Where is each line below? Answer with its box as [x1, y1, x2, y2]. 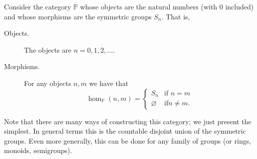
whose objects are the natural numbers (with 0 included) [80, 1, 254, 11]
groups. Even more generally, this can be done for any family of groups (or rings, [4, 135, 252, 146]
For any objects [24, 78, 71, 88]
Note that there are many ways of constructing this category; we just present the [4, 116, 252, 126]
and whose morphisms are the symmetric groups [4, 11, 152, 21]
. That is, [161, 11, 190, 21]
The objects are [24, 44, 71, 55]
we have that [89, 78, 129, 88]
